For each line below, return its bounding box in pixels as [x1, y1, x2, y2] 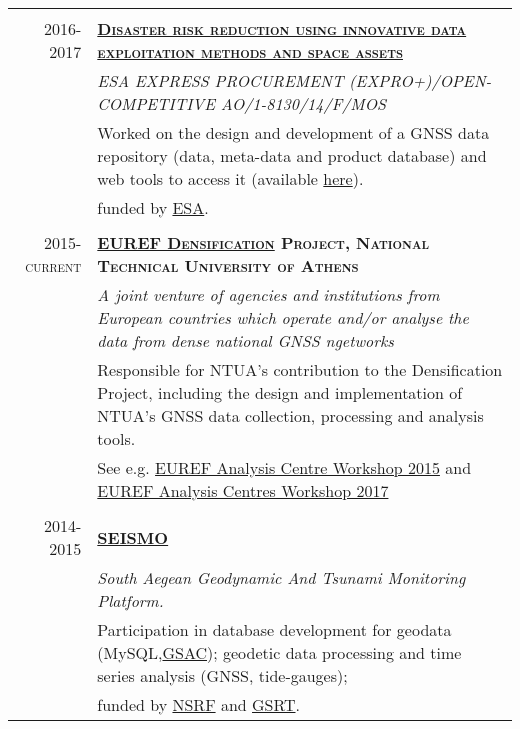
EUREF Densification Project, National [97, 231, 430, 254]
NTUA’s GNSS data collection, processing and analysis [97, 404, 484, 427]
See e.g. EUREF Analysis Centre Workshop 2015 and [97, 456, 472, 479]
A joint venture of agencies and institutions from [97, 283, 440, 306]
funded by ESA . [97, 196, 209, 219]
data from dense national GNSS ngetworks [97, 329, 394, 352]
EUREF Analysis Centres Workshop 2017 [97, 479, 389, 502]
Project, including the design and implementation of [97, 381, 463, 404]
